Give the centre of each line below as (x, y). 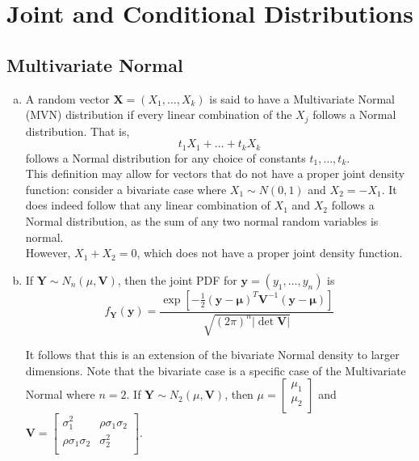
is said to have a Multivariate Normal (302, 98)
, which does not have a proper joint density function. (270, 253)
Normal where (60, 394)
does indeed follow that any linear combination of (148, 205)
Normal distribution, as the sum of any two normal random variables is (202, 221)
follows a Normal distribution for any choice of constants (166, 157)
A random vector (67, 98)
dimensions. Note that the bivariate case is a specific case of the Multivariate (216, 370)
